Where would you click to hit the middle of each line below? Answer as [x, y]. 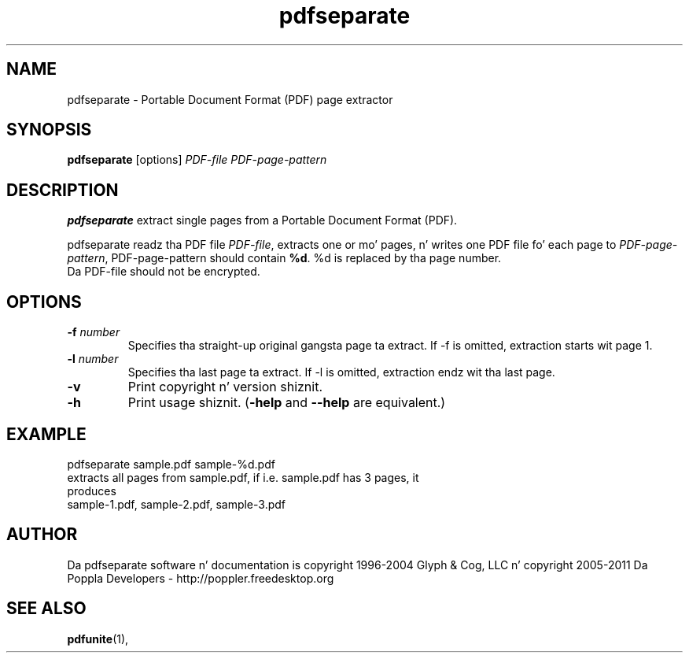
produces [92, 491]
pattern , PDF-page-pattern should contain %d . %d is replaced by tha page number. [284, 258]
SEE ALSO [46, 609]
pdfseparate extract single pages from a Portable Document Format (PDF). [262, 220]
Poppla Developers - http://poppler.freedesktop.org [201, 578]
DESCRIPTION [63, 190]
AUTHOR [42, 535]
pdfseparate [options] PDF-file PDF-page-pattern [197, 160]
